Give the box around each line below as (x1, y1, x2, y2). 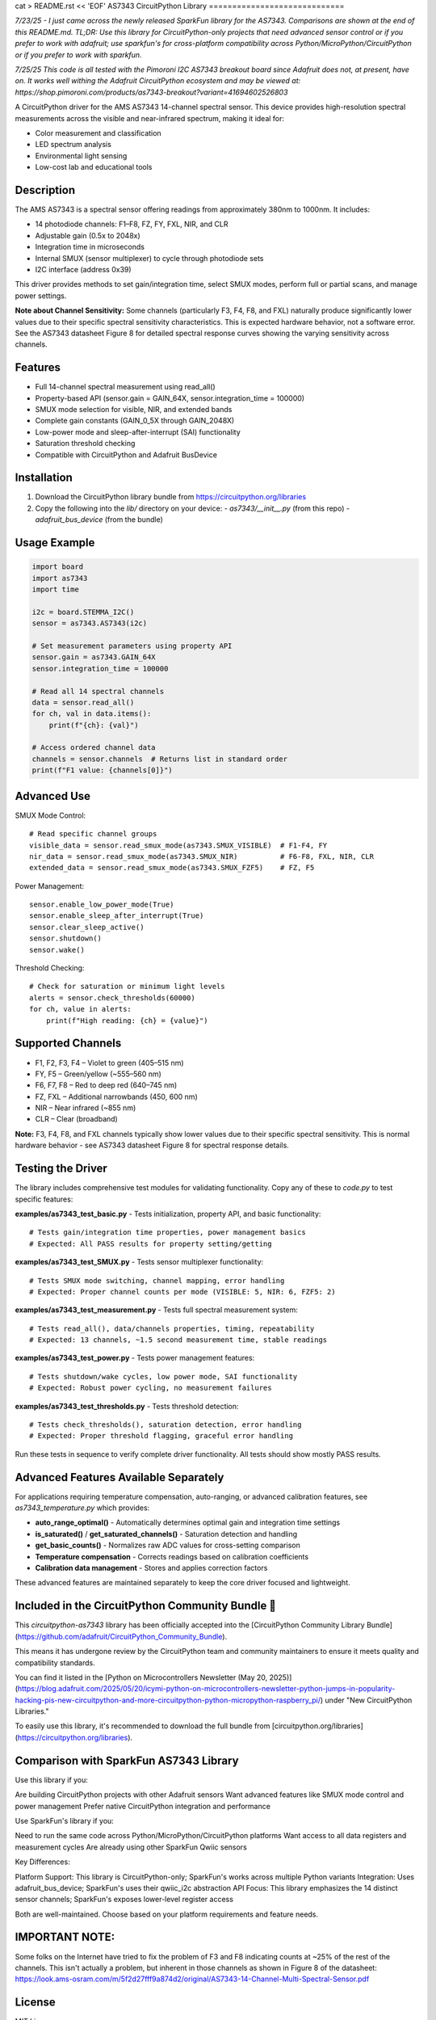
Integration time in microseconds (35, 242, 145, 252)
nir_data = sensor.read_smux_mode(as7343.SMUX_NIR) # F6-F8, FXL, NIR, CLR (29, 852, 375, 861)
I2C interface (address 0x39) (35, 264, 132, 274)
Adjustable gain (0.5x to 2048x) (35, 230, 140, 240)
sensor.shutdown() (29, 934, 103, 943)
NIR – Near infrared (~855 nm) (35, 1103, 136, 1113)
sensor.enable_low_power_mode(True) (29, 900, 174, 909)
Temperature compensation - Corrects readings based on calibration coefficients (35, 1551, 309, 1561)
